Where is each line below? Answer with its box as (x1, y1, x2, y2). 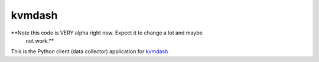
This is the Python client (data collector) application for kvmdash (11, 48, 168, 55)
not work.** (25, 37, 54, 44)
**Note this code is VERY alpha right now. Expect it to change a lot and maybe (11, 29, 203, 36)
